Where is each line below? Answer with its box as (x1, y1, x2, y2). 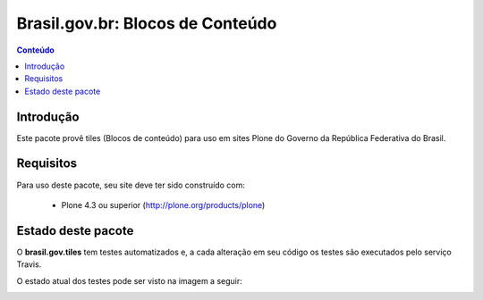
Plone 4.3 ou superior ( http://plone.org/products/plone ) (61, 199, 266, 210)
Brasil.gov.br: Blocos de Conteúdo (16, 13, 277, 33)
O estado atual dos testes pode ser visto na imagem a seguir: (16, 275, 243, 286)
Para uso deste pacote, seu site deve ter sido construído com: (16, 179, 245, 190)
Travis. (16, 259, 42, 270)
